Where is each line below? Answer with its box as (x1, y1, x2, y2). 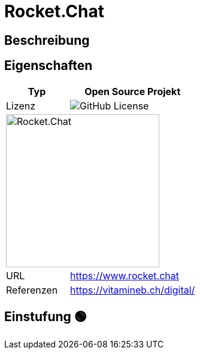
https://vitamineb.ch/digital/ (70, 283, 195, 296)
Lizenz (6, 99, 36, 112)
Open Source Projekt (84, 85, 181, 97)
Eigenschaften (4, 58, 93, 74)
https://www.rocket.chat (70, 269, 180, 282)
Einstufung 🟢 (4, 309, 87, 325)
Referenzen (6, 283, 58, 296)
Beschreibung (4, 32, 90, 48)
